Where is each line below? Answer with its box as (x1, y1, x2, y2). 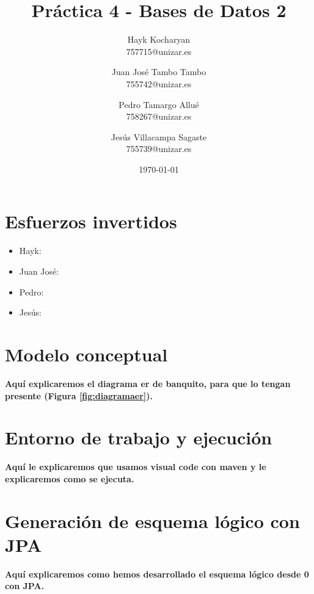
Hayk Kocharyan (127, 33, 191, 46)
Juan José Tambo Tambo (111, 65, 206, 78)
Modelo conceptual (5, 341, 168, 366)
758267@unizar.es (126, 110, 192, 123)
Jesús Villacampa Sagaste (111, 130, 207, 143)
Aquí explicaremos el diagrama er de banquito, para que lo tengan (5, 377, 291, 389)
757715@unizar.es (126, 45, 192, 57)
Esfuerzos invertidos (5, 209, 177, 234)
